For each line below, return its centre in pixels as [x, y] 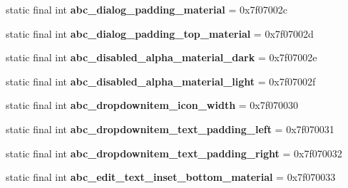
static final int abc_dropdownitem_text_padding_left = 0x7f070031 [170, 129]
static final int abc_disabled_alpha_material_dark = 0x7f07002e [162, 57]
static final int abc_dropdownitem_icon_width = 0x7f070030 [152, 105]
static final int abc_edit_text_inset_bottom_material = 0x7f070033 [171, 177]
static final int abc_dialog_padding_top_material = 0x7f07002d [160, 33]
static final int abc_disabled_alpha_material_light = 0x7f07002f [161, 81]
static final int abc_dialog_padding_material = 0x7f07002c [147, 9]
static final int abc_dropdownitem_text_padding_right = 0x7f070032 [174, 153]
